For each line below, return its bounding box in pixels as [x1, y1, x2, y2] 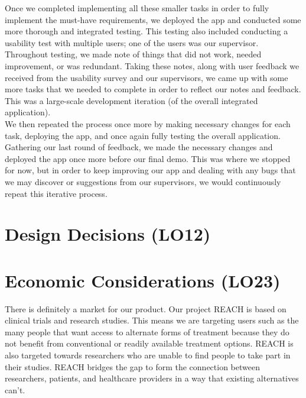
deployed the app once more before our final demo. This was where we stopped [5, 152, 291, 164]
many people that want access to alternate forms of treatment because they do [5, 325, 289, 338]
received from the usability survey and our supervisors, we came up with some [5, 71, 288, 83]
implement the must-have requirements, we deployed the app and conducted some [5, 13, 301, 25]
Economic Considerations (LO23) [5, 268, 281, 292]
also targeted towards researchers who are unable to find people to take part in [5, 348, 291, 361]
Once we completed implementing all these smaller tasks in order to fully [5, 2, 269, 14]
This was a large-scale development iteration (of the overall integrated [5, 94, 258, 106]
